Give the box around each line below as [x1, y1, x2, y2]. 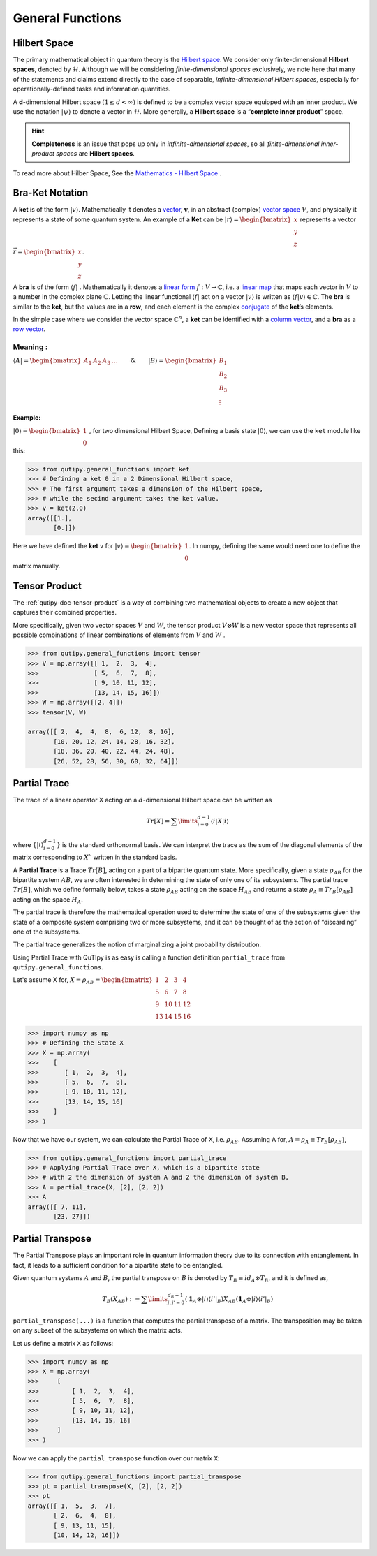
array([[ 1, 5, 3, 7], [27, 1502, 117, 1510]
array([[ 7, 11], [27, 1203, 87, 1211]
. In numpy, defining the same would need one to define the [188, 542, 361, 550]
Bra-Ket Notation [13, 187, 89, 199]
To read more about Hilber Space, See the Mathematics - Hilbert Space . [13, 168, 222, 177]
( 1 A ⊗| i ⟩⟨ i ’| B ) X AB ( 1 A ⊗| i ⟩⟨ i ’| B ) [184, 1296, 274, 1305]
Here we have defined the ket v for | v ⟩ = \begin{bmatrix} [13, 542, 183, 550]
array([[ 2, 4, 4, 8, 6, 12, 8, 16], [27, 728, 175, 736]
